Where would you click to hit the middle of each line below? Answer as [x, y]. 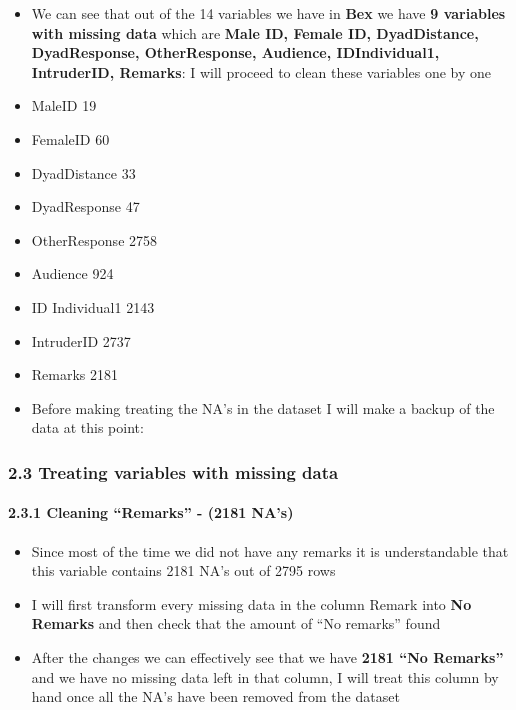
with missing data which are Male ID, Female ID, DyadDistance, [255, 32]
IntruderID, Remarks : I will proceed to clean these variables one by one [261, 71]
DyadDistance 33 [83, 172]
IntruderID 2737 [81, 340]
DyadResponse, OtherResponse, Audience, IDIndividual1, [235, 52]
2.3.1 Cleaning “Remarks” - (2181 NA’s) [151, 512]
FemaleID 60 [70, 138]
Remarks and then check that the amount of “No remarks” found [236, 623]
